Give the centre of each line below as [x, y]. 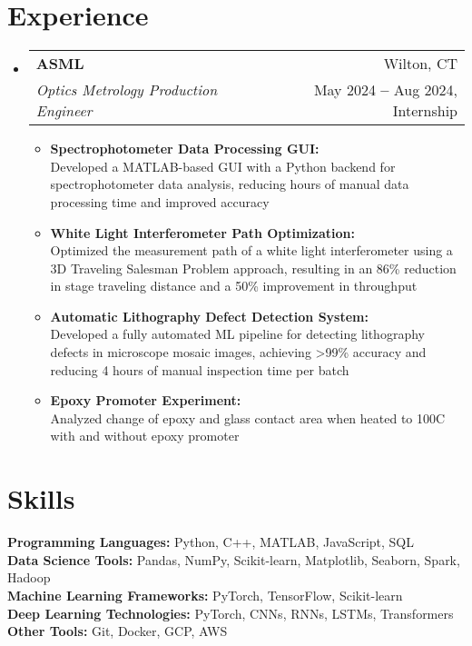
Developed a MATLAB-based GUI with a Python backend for [223, 166]
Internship [425, 111]
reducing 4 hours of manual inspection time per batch [200, 369]
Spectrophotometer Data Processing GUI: [185, 149]
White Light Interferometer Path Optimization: [203, 232]
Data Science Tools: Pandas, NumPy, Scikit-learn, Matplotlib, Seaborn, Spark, [234, 559]
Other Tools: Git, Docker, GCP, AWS [118, 631]
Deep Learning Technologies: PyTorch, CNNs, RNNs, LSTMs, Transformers [231, 613]
